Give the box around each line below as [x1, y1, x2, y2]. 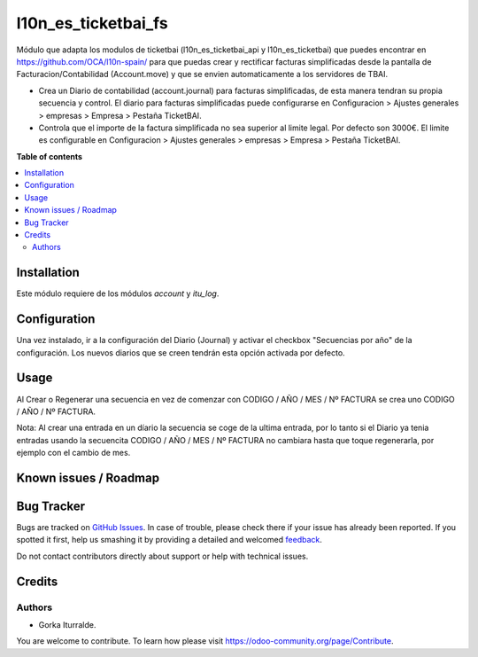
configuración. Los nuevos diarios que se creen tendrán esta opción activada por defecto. [16, 347, 345, 358]
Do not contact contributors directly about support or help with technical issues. [16, 551, 309, 561]
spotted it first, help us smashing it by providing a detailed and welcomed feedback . [16, 535, 323, 545]
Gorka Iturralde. [38, 619, 96, 630]
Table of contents [16, 151, 83, 161]
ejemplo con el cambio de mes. [16, 448, 131, 458]
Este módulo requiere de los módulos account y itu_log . [16, 288, 220, 299]
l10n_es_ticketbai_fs [16, 13, 168, 33]
